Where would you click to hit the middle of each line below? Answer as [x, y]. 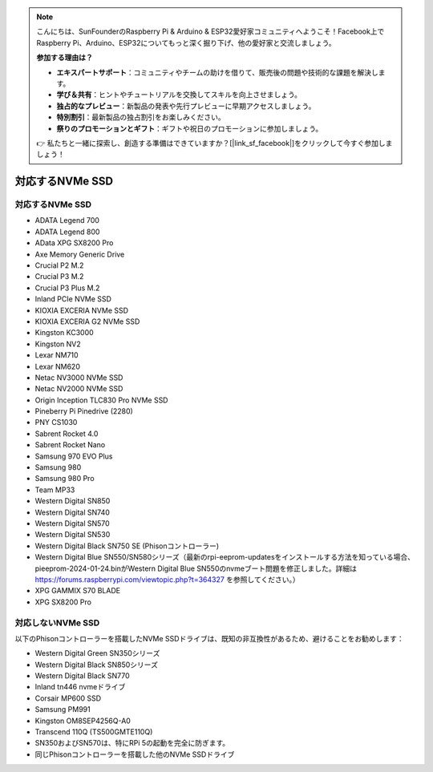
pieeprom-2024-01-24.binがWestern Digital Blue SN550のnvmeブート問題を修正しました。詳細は [196, 568]
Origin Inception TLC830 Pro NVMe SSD [101, 400]
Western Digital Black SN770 [82, 676]
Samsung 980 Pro [65, 479]
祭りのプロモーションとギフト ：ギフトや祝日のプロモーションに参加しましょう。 [190, 128]
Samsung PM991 [63, 709]
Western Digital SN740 [72, 512]
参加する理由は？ [65, 58]
